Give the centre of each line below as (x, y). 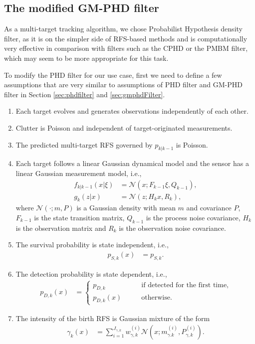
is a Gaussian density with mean (126, 208)
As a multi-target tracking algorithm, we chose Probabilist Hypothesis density (123, 29)
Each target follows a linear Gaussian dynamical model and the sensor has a (132, 163)
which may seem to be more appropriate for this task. (86, 58)
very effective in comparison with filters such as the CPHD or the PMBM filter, (126, 48)
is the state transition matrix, (79, 217)
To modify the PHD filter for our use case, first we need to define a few (113, 75)
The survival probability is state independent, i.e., (92, 245)
